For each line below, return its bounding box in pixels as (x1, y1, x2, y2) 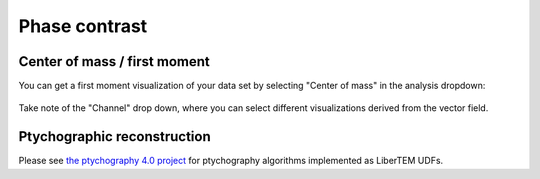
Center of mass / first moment (18, 53, 210, 70)
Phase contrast (18, 15, 148, 37)
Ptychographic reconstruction (18, 128, 212, 145)
